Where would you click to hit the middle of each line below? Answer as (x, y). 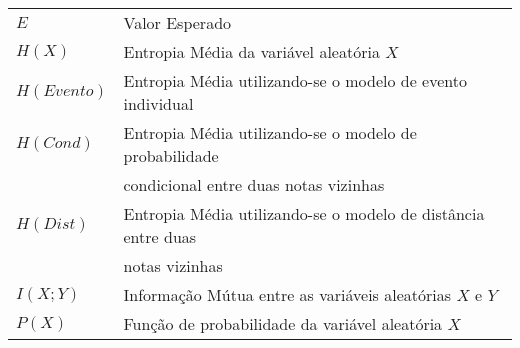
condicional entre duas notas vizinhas (254, 184)
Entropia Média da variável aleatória (251, 51)
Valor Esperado (177, 22)
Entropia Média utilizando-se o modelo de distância (304, 213)
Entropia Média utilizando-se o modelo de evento (295, 80)
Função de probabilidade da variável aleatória (283, 323)
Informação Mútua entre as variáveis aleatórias (287, 294)
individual (158, 103)
